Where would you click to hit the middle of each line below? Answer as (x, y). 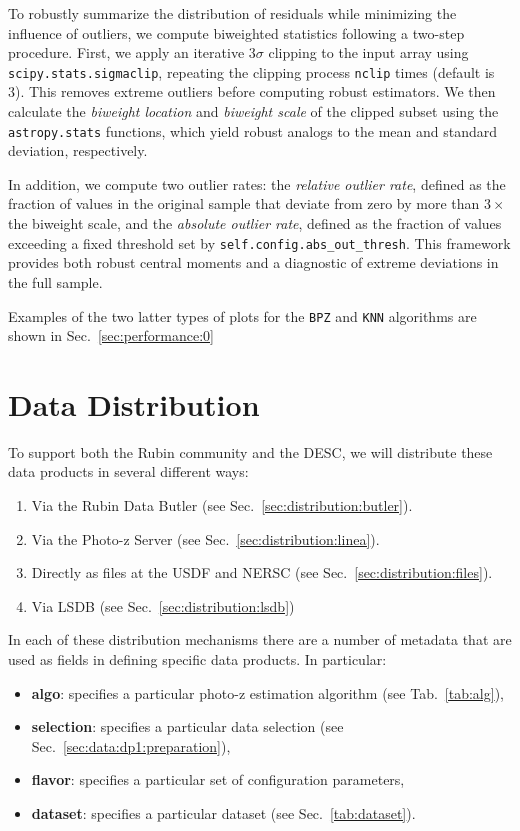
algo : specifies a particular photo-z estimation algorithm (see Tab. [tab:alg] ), (267, 692)
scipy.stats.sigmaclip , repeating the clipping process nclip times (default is (251, 71)
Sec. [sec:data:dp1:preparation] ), (131, 745)
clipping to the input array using (368, 52)
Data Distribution (134, 403)
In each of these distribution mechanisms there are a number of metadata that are (260, 639)
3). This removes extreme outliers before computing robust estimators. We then (252, 91)
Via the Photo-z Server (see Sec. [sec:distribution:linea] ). (205, 538)
